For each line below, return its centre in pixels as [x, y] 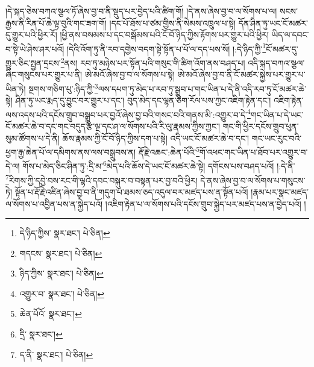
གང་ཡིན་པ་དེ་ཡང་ [277, 114]
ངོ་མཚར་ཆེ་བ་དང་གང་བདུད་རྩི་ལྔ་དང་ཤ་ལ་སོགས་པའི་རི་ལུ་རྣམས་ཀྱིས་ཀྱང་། [113, 126]
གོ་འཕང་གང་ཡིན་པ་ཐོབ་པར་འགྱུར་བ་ [254, 152]
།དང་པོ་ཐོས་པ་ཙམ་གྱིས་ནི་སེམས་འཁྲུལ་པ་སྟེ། [173, 23]
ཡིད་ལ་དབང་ [290, 35]
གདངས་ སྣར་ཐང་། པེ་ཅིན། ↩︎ [61, 253]
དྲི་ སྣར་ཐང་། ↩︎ [41, 334]
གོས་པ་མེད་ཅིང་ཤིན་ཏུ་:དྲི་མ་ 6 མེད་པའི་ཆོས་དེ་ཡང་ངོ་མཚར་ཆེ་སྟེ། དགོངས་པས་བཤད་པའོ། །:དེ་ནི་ [159, 165]
